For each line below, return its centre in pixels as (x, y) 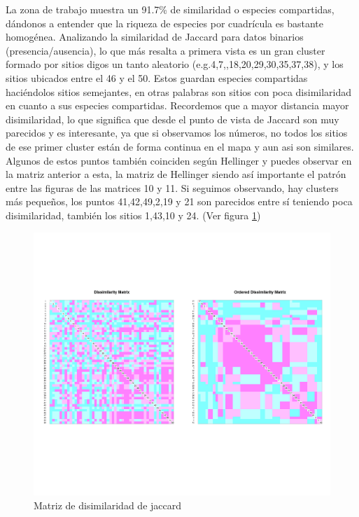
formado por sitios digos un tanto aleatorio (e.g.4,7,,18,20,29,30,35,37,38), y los (175, 64)
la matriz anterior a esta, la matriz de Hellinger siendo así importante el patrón (176, 174)
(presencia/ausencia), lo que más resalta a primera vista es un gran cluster (166, 50)
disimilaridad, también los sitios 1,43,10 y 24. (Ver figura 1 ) (133, 215)
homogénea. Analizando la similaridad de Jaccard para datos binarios (155, 37)
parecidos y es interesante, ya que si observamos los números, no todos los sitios (177, 133)
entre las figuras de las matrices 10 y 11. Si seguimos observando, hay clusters (172, 187)
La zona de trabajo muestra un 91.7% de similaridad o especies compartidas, (170, 9)
